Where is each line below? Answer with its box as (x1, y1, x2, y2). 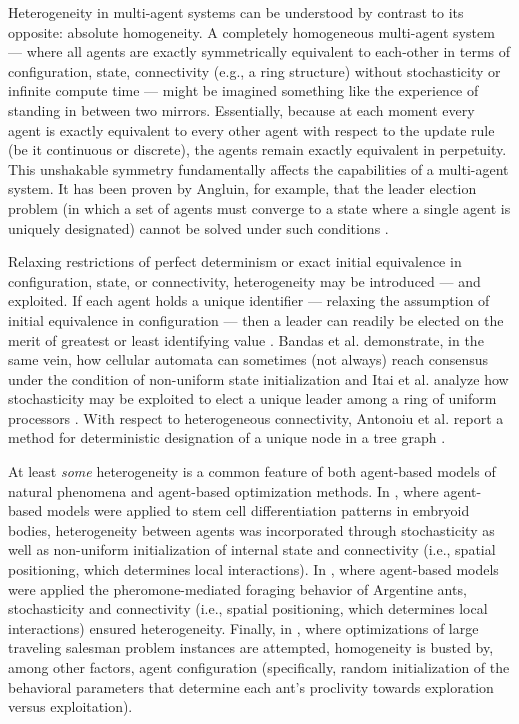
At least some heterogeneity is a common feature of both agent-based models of (8, 461, 496, 482)
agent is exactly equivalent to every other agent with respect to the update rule (8, 119, 495, 140)
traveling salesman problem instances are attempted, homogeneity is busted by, (8, 637, 494, 658)
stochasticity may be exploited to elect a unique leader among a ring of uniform (8, 388, 497, 409)
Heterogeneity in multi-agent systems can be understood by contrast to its (8, 2, 464, 22)
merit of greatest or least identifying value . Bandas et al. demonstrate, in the (8, 329, 484, 350)
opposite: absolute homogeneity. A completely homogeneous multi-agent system (8, 21, 495, 42)
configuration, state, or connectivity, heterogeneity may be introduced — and (8, 270, 481, 291)
